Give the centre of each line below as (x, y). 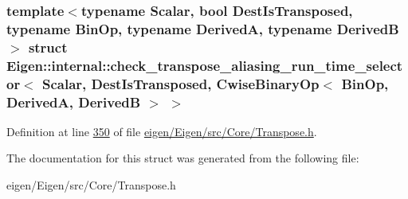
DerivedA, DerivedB (74, 101)
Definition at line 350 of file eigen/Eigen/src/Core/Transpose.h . (162, 131)
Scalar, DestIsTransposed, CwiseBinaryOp (181, 83)
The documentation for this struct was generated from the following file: (183, 158)
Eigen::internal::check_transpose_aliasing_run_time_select (205, 65)
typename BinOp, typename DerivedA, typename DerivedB (203, 28)
